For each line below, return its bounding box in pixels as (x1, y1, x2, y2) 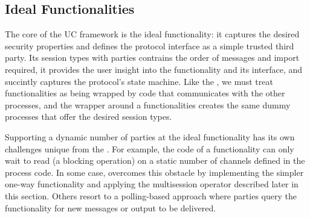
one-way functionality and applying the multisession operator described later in (5, 178, 299, 190)
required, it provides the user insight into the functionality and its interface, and (5, 63, 303, 75)
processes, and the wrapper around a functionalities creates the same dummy (5, 98, 291, 111)
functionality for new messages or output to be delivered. (5, 201, 216, 214)
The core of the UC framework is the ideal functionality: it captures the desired (5, 28, 300, 40)
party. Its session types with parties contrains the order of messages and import (5, 51, 300, 64)
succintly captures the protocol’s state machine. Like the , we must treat (5, 75, 273, 87)
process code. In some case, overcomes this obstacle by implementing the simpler (5, 166, 304, 178)
